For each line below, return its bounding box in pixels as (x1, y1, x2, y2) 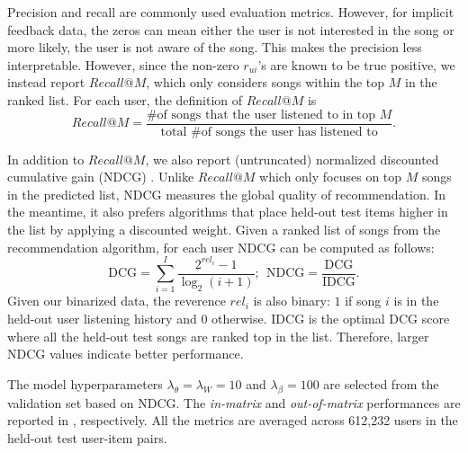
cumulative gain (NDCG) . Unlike (7, 167, 194, 186)
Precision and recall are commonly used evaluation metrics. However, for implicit (7, 3, 454, 21)
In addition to (7, 149, 85, 168)
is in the (393, 291, 439, 310)
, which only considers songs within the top (146, 73, 385, 92)
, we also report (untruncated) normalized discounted (145, 149, 439, 168)
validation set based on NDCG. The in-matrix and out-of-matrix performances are (7, 393, 461, 412)
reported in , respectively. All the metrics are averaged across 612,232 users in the (7, 411, 458, 430)
